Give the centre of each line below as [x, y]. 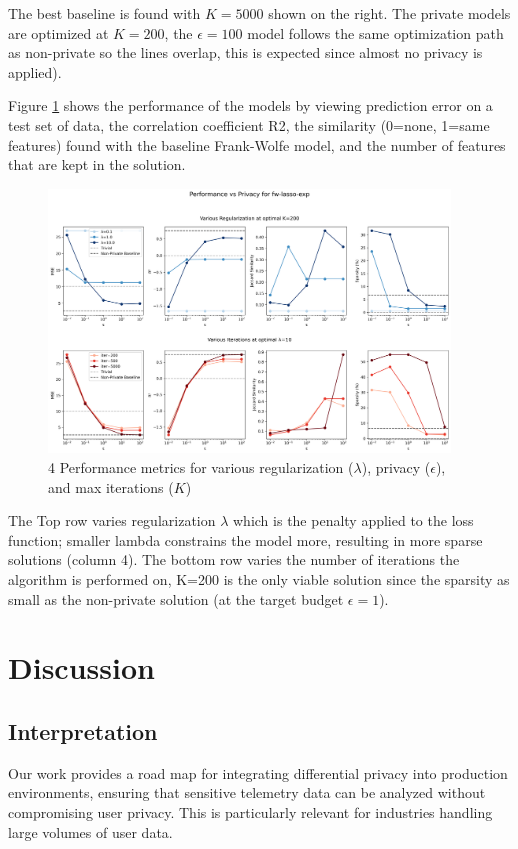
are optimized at [58, 32]
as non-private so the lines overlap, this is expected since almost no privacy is [245, 52]
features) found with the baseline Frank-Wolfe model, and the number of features [257, 144]
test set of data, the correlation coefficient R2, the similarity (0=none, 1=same [249, 124]
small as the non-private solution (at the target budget [176, 598]
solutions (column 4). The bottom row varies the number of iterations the [234, 559]
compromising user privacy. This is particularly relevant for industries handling [250, 811]
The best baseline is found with [104, 13]
